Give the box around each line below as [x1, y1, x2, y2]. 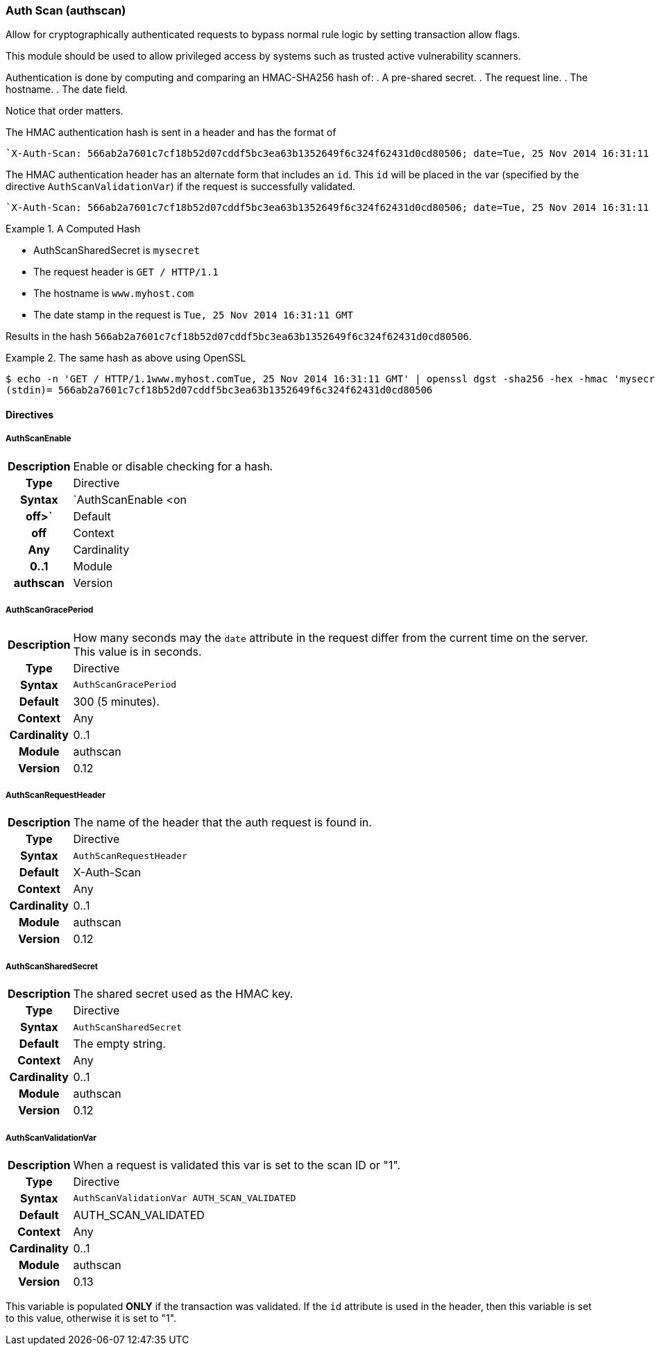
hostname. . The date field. [6, 83, 128, 96]
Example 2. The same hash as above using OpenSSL [6, 352, 246, 364]
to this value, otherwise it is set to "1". [6, 1311, 177, 1324]
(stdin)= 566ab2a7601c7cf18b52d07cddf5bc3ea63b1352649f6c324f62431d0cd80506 [6, 384, 433, 396]
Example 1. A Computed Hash [6, 223, 141, 235]
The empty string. [73, 1037, 166, 1051]
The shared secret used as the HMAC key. [73, 987, 294, 1001]
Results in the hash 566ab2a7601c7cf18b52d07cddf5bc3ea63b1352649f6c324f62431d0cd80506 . [6, 330, 472, 343]
